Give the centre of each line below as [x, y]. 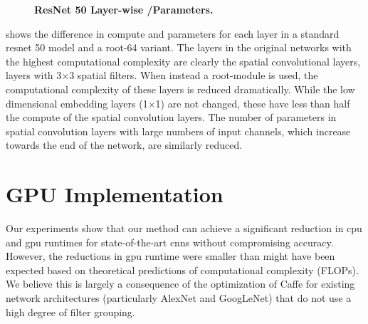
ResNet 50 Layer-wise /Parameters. [124, 9]
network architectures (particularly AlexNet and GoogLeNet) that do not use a [179, 298]
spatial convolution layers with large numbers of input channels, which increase [178, 131]
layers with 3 [34, 75]
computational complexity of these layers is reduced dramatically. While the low [180, 89]
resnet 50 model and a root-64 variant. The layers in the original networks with [179, 47]
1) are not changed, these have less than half [253, 103]
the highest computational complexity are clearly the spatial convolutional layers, [183, 61]
